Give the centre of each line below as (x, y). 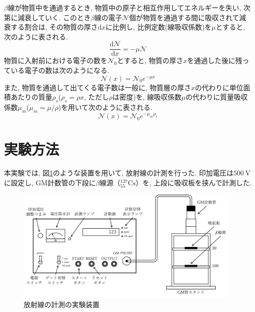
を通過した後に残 (214, 60)
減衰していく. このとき (54, 17)
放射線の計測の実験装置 (62, 304)
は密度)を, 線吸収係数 (147, 97)
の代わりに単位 (219, 87)
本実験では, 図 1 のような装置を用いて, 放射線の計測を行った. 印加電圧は (119, 173)
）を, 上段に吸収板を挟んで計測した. (194, 182)
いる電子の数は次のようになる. (60, 70)
